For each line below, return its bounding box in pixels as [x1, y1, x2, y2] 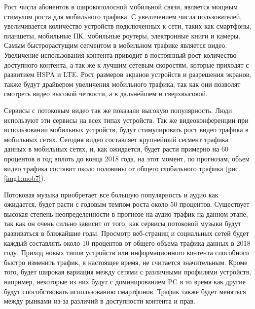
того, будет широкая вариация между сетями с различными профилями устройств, [4, 267, 252, 277]
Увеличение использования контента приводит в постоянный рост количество [4, 49, 237, 60]
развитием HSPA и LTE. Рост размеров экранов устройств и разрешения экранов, [4, 69, 252, 79]
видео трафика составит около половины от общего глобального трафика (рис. [4, 163, 241, 173]
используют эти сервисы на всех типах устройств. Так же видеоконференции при [4, 115, 249, 125]
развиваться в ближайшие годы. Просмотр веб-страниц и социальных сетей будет [4, 228, 249, 238]
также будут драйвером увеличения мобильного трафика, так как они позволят [4, 78, 241, 89]
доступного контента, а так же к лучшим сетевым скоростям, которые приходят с [4, 59, 249, 70]
